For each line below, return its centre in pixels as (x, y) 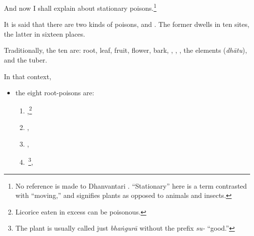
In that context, (28, 76)
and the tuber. (26, 60)
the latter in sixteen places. (45, 33)
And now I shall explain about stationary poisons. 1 (80, 7)
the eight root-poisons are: (55, 93)
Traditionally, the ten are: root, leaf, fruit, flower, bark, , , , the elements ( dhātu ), (126, 50)
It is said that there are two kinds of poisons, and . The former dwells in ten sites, (127, 24)
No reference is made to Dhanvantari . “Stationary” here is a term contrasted (131, 185)
